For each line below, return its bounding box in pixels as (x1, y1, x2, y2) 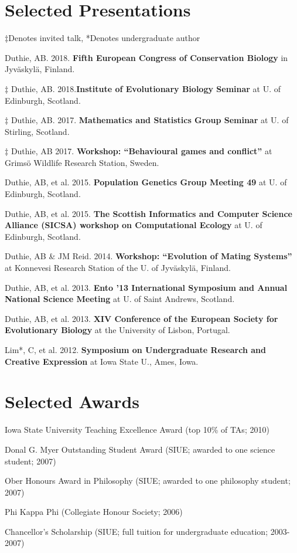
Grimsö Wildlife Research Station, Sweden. (5, 156, 159, 168)
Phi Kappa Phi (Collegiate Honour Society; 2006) (5, 505, 183, 518)
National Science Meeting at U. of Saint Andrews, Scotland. (5, 293, 235, 305)
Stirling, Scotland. (5, 125, 70, 137)
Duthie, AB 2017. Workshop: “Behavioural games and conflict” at (11, 145, 272, 157)
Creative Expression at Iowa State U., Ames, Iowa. (5, 355, 199, 367)
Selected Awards (5, 389, 140, 413)
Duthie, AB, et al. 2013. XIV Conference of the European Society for (5, 312, 278, 324)
